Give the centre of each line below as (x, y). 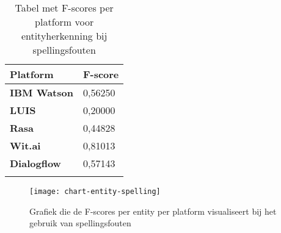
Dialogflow (35, 163)
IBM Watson (42, 92)
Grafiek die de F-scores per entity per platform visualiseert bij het (153, 211)
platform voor (64, 22)
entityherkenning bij (64, 36)
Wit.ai (25, 145)
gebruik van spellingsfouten (80, 223)
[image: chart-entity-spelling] (95, 192)
